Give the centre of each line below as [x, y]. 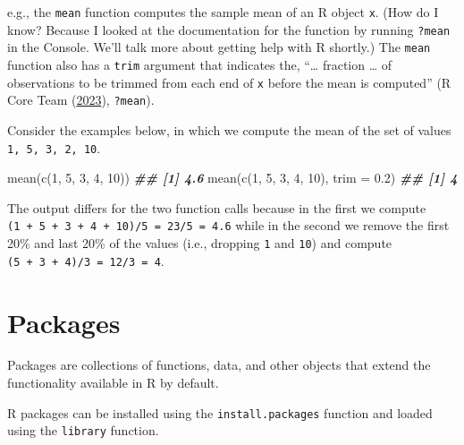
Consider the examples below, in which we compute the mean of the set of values [229, 129]
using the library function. [83, 430]
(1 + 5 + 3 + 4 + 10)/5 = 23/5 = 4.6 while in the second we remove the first [228, 225]
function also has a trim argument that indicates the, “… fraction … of [199, 64]
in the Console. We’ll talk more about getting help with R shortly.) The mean [219, 47]
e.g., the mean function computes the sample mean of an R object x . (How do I [223, 12]
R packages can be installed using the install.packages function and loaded [220, 412]
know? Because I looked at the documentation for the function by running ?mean [229, 29]
